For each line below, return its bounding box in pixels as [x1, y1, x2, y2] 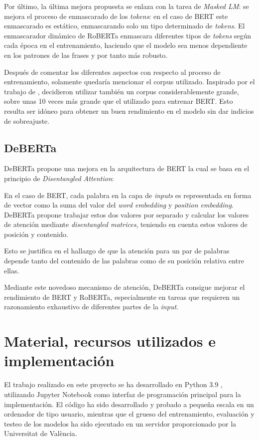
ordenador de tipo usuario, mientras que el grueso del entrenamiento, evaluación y [4, 409, 255, 419]
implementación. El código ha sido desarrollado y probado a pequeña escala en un [4, 399, 254, 409]
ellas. [4, 265, 19, 275]
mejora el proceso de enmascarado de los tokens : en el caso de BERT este [4, 10, 228, 21]
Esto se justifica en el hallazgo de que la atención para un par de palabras [4, 245, 230, 256]
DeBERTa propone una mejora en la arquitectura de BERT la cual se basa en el [4, 163, 250, 174]
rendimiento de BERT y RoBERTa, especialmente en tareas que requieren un [4, 291, 240, 302]
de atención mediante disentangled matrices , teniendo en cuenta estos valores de [4, 219, 248, 229]
